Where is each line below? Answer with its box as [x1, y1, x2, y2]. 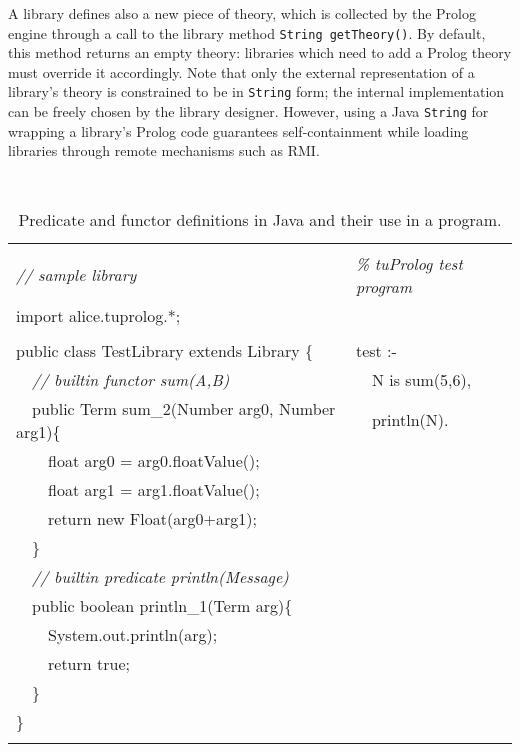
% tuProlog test [355, 251, 463, 275]
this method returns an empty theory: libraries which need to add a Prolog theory [8, 42, 512, 63]
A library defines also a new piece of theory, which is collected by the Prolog [8, 3, 477, 23]
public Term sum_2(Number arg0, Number [32, 396, 336, 420]
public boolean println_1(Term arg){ [32, 593, 293, 617]
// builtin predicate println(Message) [32, 564, 289, 588]
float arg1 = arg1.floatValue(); [48, 477, 260, 501]
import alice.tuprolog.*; [16, 303, 181, 327]
